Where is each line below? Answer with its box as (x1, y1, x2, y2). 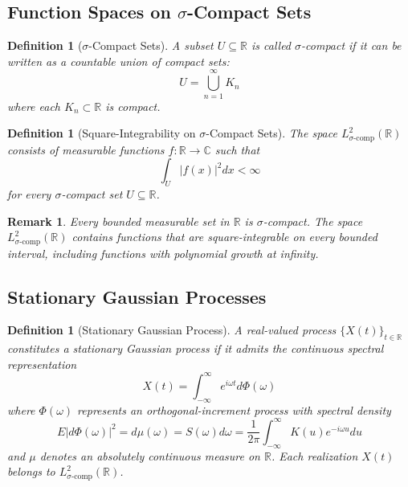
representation (7, 355, 77, 372)
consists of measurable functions (7, 141, 165, 158)
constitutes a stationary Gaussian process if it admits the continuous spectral (7, 340, 384, 357)
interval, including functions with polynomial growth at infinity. (7, 244, 319, 261)
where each (7, 97, 61, 114)
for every (7, 185, 51, 202)
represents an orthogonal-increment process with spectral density (77, 401, 391, 418)
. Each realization (271, 447, 358, 464)
